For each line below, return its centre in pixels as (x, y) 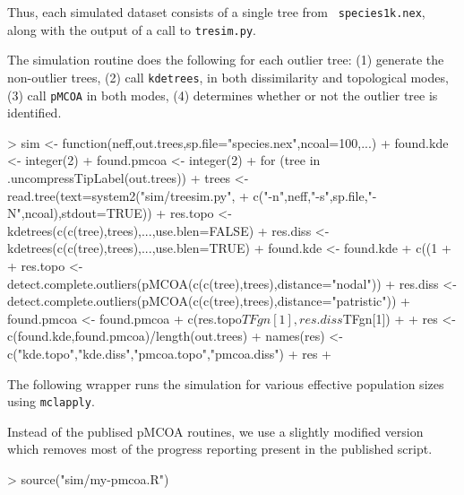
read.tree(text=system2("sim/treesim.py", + (128, 195)
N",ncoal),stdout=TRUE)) (80, 213)
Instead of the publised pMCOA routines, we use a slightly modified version (215, 431)
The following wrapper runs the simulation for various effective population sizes (226, 383)
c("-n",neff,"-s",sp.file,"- (315, 195)
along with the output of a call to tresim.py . (132, 29)
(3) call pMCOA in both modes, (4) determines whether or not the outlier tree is (223, 95)
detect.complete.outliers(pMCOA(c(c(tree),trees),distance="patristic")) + (209, 301)
